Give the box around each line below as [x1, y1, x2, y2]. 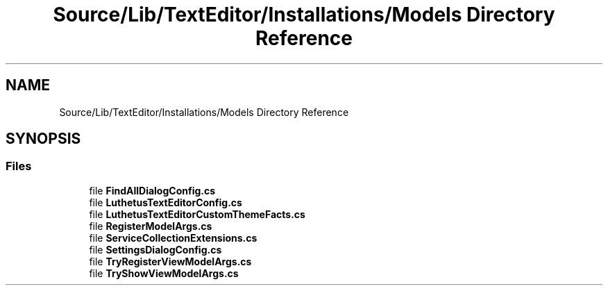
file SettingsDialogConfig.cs [89, 243, 222, 256]
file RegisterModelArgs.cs [89, 219, 212, 232]
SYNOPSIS [6, 130, 81, 148]
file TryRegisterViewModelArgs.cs [89, 255, 252, 267]
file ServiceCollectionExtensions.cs [89, 231, 257, 244]
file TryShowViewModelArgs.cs [89, 267, 239, 279]
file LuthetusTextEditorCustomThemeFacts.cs [89, 208, 305, 220]
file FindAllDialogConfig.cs [89, 184, 216, 197]
